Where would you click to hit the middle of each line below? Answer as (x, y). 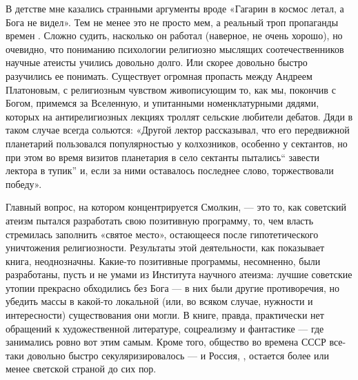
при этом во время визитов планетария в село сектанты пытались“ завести (163, 157)
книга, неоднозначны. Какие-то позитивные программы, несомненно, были (163, 261)
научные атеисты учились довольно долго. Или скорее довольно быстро (157, 62)
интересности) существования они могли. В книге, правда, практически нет (165, 315)
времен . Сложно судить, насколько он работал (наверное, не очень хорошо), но (174, 35)
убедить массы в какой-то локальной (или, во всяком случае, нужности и (159, 301)
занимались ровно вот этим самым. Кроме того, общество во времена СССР (166, 342)
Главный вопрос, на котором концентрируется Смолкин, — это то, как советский (176, 207)
